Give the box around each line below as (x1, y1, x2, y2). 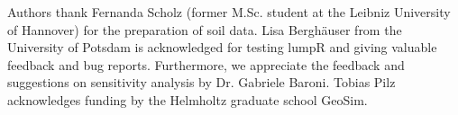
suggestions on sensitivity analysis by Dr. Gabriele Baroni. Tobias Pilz (7, 73, 396, 92)
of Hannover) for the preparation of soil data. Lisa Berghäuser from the (7, 20, 402, 39)
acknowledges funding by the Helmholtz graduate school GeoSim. (7, 90, 368, 109)
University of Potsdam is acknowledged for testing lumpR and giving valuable (7, 38, 437, 57)
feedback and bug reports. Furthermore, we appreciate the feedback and (7, 55, 405, 74)
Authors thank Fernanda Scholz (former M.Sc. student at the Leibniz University (7, 3, 451, 21)
